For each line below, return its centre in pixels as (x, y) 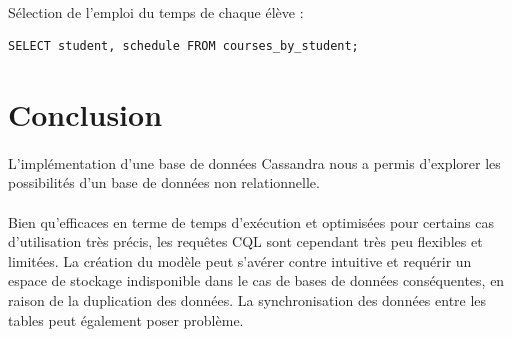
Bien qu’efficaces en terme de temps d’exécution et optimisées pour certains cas (251, 221)
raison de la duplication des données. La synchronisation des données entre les (247, 299)
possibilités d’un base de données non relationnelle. (164, 182)
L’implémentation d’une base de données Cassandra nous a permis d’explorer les (254, 162)
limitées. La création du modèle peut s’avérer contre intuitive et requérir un (240, 260)
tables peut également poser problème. (126, 319)
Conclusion (85, 113)
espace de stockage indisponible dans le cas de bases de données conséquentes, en (256, 280)
